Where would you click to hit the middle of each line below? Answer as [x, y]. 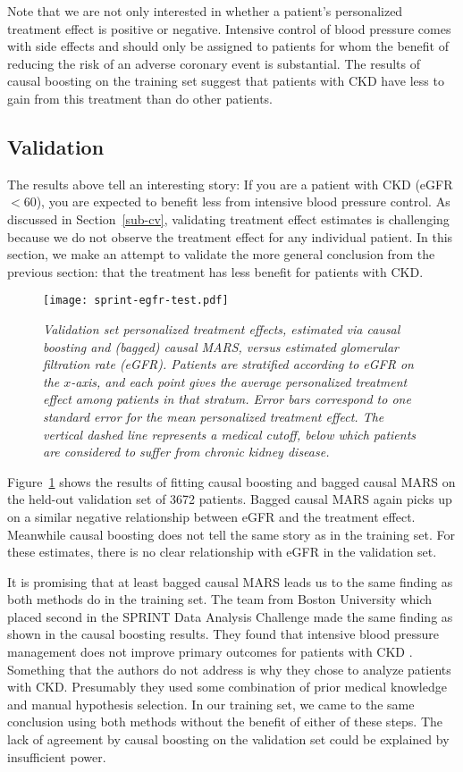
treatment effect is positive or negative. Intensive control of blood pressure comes [229, 28]
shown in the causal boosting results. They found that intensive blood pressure [223, 634]
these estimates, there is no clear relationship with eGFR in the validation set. [222, 552]
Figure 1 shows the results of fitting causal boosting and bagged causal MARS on [231, 481]
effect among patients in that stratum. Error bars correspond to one [227, 399]
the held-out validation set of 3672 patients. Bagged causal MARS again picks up [230, 499]
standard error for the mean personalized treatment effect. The [214, 416]
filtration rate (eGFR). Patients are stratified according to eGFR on [228, 364]
